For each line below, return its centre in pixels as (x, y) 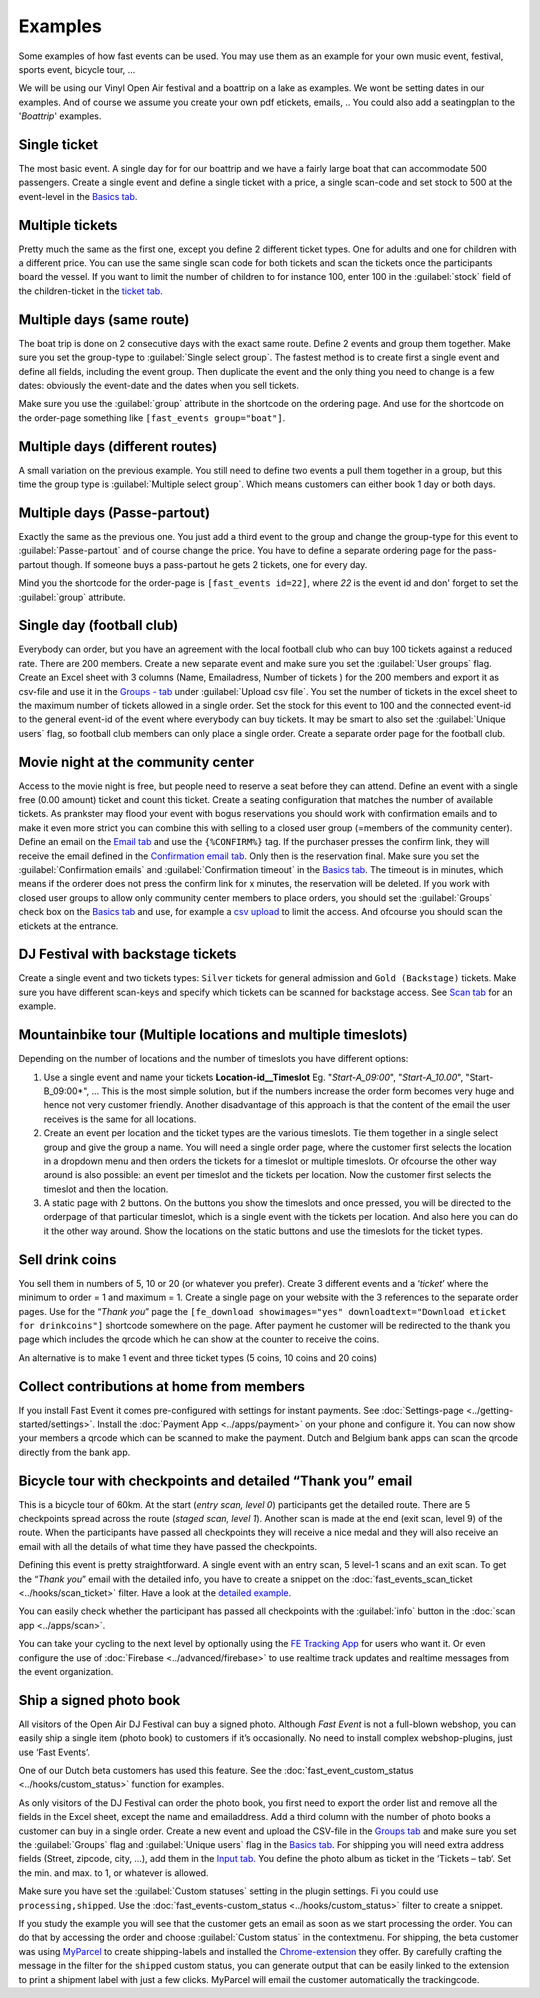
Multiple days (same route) (104, 319)
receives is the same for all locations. (120, 1119)
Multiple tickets (68, 225)
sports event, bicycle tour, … (77, 69)
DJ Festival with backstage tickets (127, 954)
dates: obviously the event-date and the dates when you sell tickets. (159, 385)
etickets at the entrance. (68, 926)
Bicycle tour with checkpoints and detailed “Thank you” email (215, 1480)
